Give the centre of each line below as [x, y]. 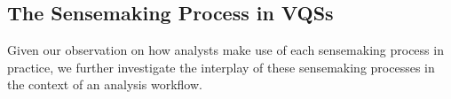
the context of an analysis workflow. [105, 84]
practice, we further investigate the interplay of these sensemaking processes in [221, 67]
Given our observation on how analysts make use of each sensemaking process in [225, 50]
